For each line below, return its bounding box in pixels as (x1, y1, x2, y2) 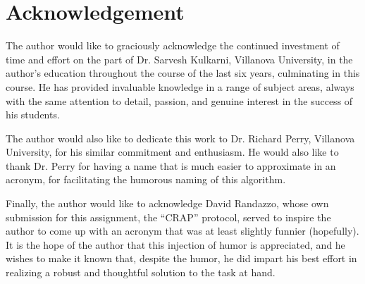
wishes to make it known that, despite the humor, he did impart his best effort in (6, 251, 357, 266)
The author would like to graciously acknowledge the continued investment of (6, 38, 340, 53)
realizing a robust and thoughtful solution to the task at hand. (6, 265, 276, 280)
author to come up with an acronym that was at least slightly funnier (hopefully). (6, 223, 359, 238)
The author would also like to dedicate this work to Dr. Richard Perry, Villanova (6, 130, 355, 145)
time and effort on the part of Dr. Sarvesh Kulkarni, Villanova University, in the (6, 51, 353, 66)
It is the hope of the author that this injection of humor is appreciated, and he (6, 237, 345, 252)
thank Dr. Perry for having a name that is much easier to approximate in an (6, 158, 336, 173)
